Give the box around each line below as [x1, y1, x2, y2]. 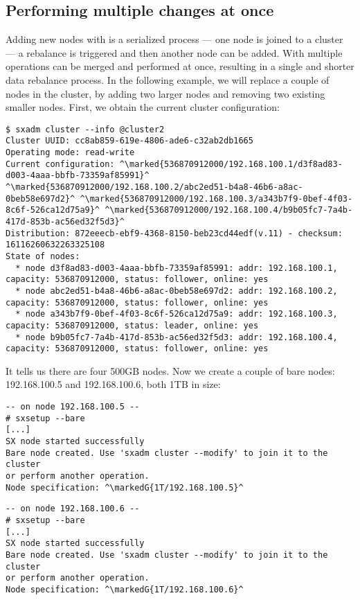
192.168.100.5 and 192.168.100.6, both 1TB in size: [6, 377, 221, 391]
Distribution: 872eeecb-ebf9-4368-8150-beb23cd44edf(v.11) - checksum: [6, 228, 343, 238]
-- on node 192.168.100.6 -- [6, 504, 140, 514]
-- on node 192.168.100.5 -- [6, 402, 140, 412]
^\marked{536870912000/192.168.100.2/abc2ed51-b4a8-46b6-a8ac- [6, 182, 303, 193]
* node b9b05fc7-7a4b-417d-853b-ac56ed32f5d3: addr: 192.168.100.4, [15, 332, 338, 342]
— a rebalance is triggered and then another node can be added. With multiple [6, 45, 343, 60]
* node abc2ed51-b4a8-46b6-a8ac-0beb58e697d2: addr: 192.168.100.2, [15, 285, 338, 296]
